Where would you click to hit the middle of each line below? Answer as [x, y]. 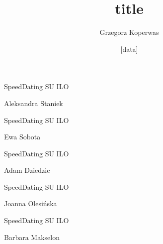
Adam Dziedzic [27, 170]
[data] [129, 49]
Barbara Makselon [32, 237]
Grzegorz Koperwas [129, 32]
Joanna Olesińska [31, 203]
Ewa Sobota [22, 137]
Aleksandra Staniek [34, 103]
